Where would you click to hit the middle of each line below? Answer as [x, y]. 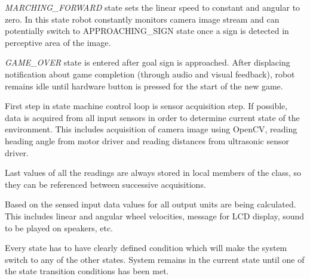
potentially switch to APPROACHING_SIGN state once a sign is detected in [147, 31]
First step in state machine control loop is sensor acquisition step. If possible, [146, 106]
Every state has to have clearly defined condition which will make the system [146, 248]
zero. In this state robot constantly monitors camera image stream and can [142, 19]
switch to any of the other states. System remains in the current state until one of [155, 259]
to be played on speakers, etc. [59, 227]
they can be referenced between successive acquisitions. [105, 184]
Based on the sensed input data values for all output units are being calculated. [151, 204]
